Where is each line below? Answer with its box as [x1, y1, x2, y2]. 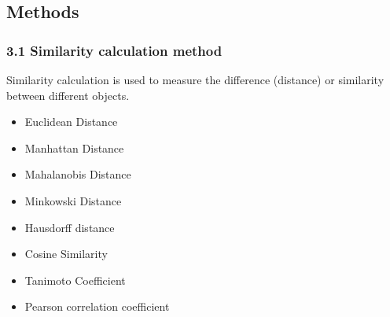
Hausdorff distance [24, 219, 115, 235]
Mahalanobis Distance [24, 166, 131, 182]
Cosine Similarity [24, 245, 108, 262]
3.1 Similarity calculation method [6, 40, 223, 60]
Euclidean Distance [24, 113, 118, 130]
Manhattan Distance [24, 139, 124, 156]
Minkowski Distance [24, 192, 122, 208]
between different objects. [6, 87, 130, 103]
